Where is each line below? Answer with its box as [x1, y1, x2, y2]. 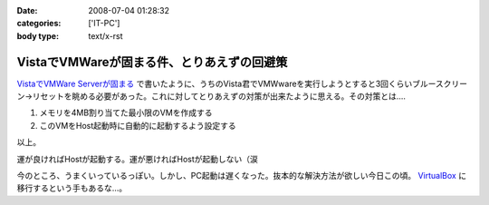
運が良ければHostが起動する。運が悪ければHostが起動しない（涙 [16, 153, 258, 164]
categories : [16, 18, 62, 29]
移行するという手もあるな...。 [16, 182, 128, 194]
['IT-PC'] [88, 18, 120, 29]
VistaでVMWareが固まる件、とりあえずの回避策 [16, 54, 288, 70]
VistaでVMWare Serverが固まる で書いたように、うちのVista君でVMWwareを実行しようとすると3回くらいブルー [16, 78, 436, 89]
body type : [16, 30, 59, 41]
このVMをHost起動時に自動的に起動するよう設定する [39, 120, 237, 131]
